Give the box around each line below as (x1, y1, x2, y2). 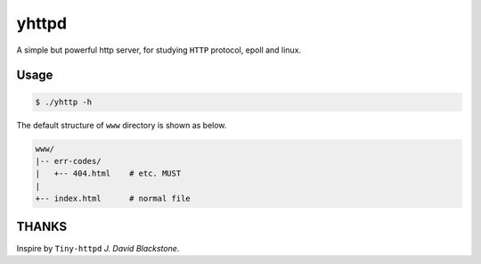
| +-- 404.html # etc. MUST (35, 169, 182, 178)
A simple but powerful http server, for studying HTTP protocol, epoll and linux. (16, 45, 302, 55)
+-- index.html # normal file (35, 194, 191, 204)
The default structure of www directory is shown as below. (16, 120, 227, 130)
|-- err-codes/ (35, 156, 102, 166)
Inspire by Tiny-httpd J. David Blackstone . (16, 243, 180, 253)
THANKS (16, 219, 68, 235)
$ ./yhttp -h (35, 96, 93, 107)
